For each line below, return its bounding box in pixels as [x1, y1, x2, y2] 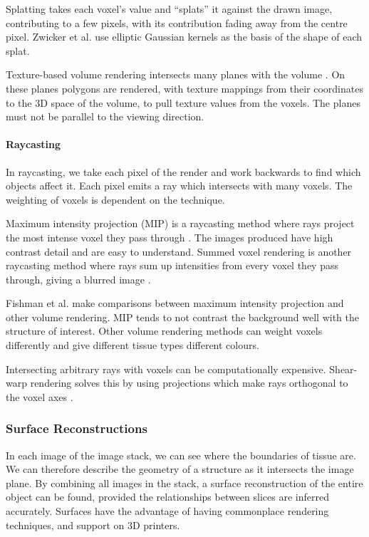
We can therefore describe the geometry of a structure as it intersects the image [6, 462, 354, 476]
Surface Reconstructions [6, 419, 147, 437]
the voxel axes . [6, 389, 73, 404]
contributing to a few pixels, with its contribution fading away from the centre [6, 15, 348, 30]
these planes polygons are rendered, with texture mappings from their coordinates [6, 80, 363, 95]
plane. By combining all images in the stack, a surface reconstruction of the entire [6, 475, 363, 490]
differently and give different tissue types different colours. [6, 338, 259, 353]
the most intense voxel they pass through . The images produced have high [6, 229, 333, 244]
